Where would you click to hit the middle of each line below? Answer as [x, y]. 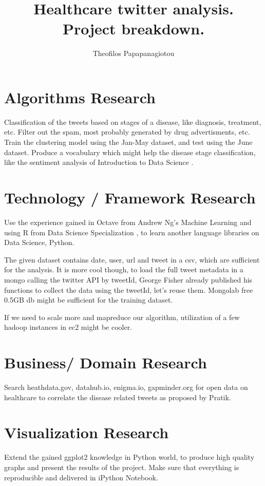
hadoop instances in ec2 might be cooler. [68, 327]
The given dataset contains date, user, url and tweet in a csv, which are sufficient [132, 259]
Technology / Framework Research [130, 197]
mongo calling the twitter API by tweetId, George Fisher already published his [128, 279]
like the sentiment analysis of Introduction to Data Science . [99, 162]
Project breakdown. [134, 29]
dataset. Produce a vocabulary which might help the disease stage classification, [130, 152]
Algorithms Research [80, 97]
